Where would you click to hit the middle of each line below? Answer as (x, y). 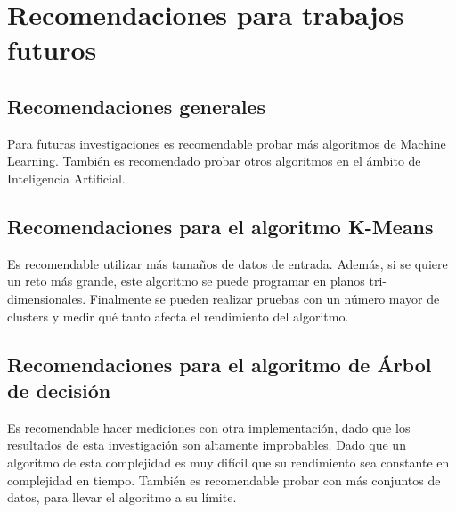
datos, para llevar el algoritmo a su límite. (122, 497)
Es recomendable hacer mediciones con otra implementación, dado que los (209, 427)
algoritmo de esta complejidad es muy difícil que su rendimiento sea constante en (228, 462)
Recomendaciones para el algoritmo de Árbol (220, 364)
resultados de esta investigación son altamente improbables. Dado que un (207, 445)
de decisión (59, 390)
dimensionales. (47, 298)
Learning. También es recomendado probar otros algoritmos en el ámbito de (214, 161)
